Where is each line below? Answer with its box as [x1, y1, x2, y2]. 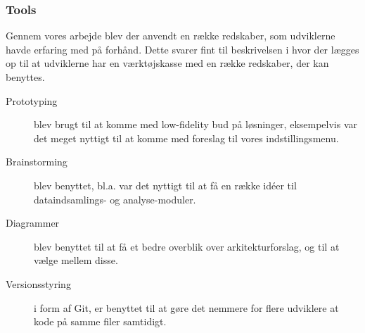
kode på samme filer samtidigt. [34, 314, 167, 329]
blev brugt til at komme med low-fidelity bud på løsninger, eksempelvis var [34, 117, 358, 132]
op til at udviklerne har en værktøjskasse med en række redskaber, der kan [6, 56, 329, 70]
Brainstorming [6, 154, 68, 169]
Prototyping [6, 93, 58, 108]
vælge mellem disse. [34, 253, 118, 268]
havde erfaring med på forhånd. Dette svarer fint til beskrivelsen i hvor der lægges [6, 42, 359, 56]
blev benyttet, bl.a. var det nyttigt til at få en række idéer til [34, 177, 297, 192]
